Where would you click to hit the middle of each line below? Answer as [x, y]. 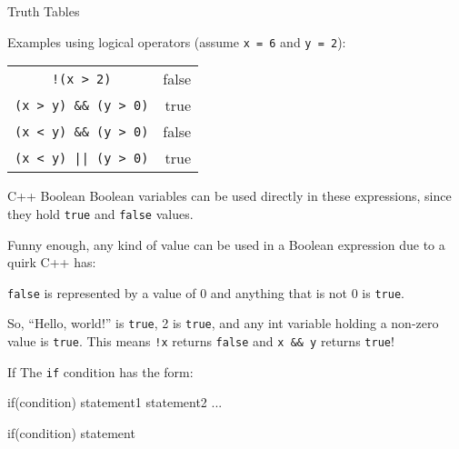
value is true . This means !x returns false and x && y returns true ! [201, 341]
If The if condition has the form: [100, 371]
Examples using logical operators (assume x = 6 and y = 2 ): [177, 41]
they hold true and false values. [100, 213]
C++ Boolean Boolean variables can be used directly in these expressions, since [229, 196]
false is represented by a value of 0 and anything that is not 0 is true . [206, 292]
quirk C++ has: [52, 262]
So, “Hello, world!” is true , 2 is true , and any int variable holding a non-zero [223, 323]
